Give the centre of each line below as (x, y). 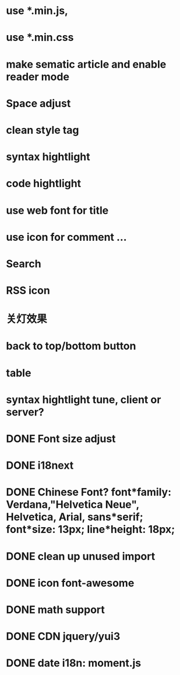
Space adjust (38, 103)
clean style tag (43, 130)
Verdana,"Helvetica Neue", (73, 505)
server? (25, 412)
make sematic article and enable (86, 64)
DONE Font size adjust (61, 439)
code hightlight (44, 184)
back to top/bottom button (71, 346)
